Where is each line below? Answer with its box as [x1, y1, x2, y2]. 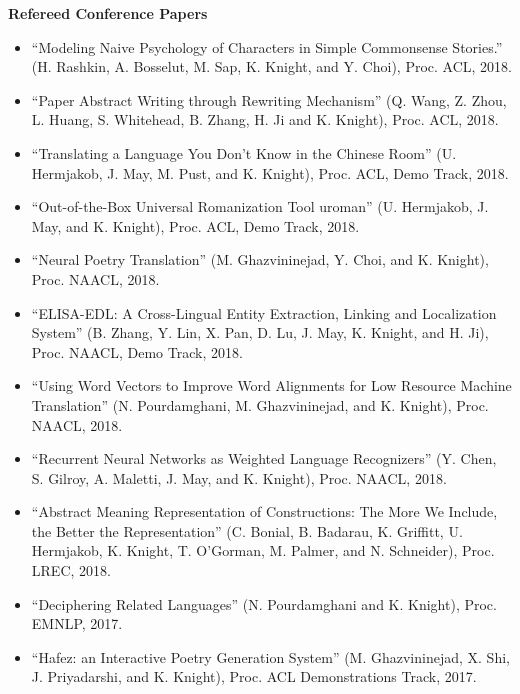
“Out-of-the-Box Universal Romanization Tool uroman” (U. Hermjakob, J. [31, 196, 489, 217]
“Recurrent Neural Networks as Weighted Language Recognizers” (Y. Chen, [31, 448, 497, 469]
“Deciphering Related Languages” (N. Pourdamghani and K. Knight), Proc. [31, 593, 497, 614]
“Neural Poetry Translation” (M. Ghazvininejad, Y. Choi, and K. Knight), [31, 249, 489, 270]
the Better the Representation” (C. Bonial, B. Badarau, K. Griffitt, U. [31, 520, 463, 541]
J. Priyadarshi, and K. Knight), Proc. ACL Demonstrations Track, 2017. [31, 666, 477, 687]
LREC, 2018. [31, 560, 111, 581]
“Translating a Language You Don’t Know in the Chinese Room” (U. [31, 142, 457, 163]
